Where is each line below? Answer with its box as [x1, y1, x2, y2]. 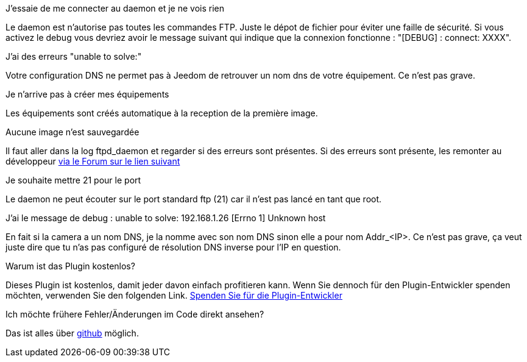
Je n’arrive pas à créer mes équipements [5, 89, 169, 99]
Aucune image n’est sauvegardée [5, 127, 140, 137]
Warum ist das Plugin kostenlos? [5, 261, 135, 271]
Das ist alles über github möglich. [5, 328, 139, 338]
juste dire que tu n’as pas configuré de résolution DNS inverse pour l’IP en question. [5, 242, 341, 252]
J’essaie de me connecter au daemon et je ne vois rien [5, 3, 225, 13]
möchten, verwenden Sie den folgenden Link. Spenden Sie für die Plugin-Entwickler [5, 290, 342, 300]
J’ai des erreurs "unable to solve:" [5, 51, 142, 62]
